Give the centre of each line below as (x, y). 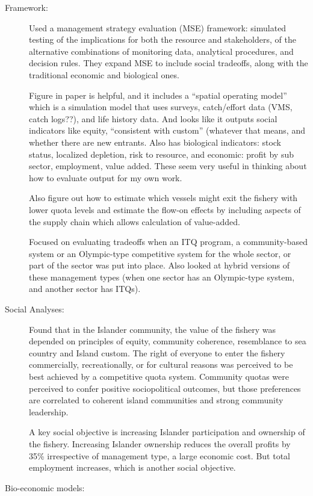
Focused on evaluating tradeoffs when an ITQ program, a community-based (168, 242)
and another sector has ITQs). (85, 289)
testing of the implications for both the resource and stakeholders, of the (163, 39)
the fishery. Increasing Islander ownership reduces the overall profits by (160, 444)
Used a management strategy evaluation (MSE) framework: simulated (158, 27)
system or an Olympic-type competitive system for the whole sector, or (160, 253)
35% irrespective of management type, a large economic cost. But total (160, 455)
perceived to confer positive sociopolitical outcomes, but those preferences (165, 388)
